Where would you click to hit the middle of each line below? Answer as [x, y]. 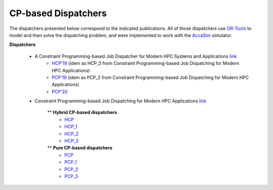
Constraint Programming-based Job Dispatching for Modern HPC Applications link [121, 101]
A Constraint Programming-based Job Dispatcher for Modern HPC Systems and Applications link [136, 56]
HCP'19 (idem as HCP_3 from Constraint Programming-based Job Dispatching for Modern [146, 63]
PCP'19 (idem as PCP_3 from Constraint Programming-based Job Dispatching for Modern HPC [150, 77]
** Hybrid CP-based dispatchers [82, 112]
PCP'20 [60, 92]
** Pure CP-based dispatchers [80, 148]
